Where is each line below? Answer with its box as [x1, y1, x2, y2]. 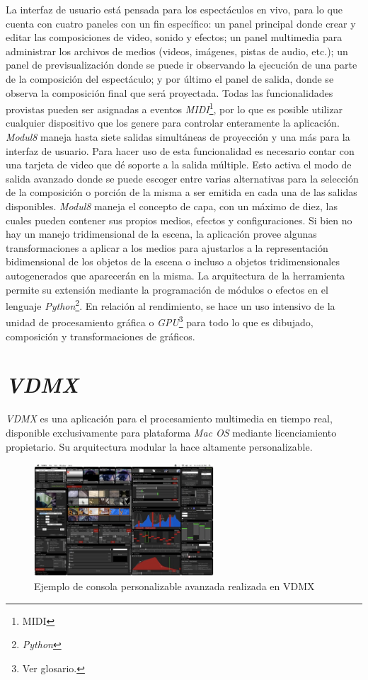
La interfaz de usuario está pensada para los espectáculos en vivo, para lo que [6, 2, 343, 16]
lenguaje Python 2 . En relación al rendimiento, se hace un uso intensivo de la [6, 296, 335, 313]
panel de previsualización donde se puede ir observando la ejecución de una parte [6, 57, 357, 72]
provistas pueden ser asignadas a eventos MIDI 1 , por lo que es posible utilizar [6, 100, 343, 116]
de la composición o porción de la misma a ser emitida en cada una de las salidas [6, 185, 357, 200]
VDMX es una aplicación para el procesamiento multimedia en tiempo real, [6, 411, 333, 426]
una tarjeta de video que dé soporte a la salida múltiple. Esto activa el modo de [6, 157, 352, 172]
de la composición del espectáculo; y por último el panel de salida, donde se [6, 71, 334, 86]
